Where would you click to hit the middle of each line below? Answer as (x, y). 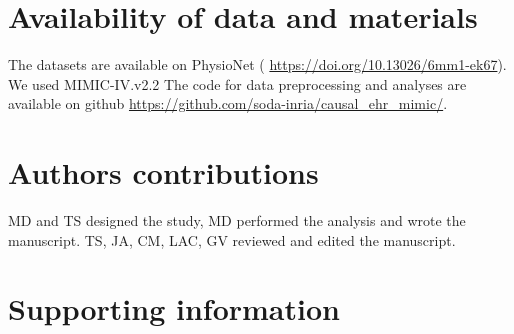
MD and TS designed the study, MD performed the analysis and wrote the (237, 220)
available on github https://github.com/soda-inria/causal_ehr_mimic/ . (228, 103)
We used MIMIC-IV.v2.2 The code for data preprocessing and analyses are (237, 83)
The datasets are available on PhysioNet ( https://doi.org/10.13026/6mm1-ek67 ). (257, 64)
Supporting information (174, 308)
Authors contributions (163, 172)
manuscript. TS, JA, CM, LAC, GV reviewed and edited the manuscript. (232, 239)
